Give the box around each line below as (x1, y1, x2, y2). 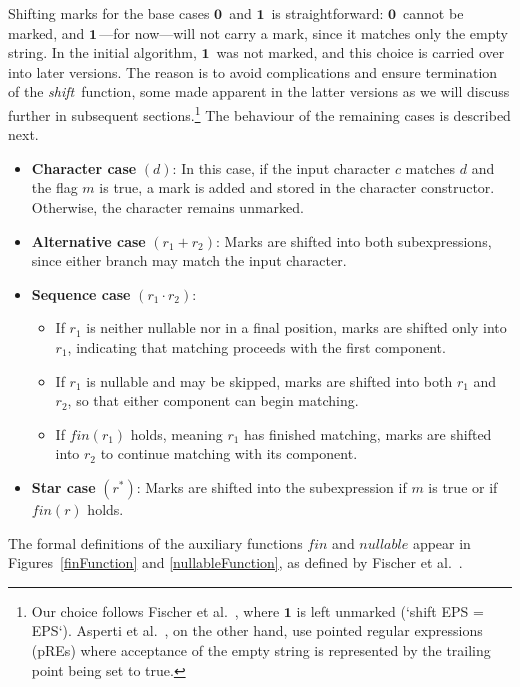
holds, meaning (130, 423, 223, 444)
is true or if (428, 476, 498, 497)
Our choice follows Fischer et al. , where (31, 600, 280, 621)
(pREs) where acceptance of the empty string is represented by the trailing (31, 639, 491, 660)
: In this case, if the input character (172, 157, 391, 178)
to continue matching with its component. (100, 443, 358, 464)
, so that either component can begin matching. (67, 390, 359, 411)
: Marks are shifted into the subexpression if (136, 476, 407, 497)
